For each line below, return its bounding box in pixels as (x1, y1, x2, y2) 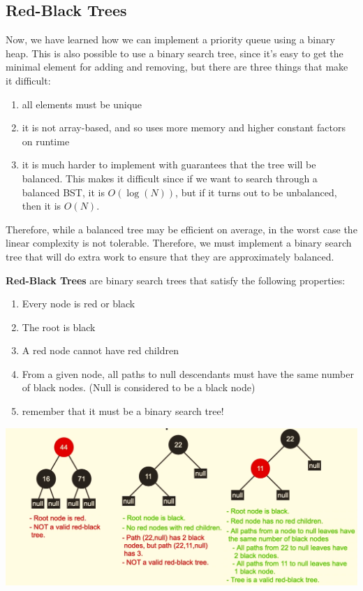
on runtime (22, 133, 70, 148)
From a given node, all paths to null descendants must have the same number (22, 366, 354, 381)
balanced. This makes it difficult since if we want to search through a (22, 170, 318, 185)
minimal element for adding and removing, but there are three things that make (6, 59, 348, 74)
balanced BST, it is (22, 184, 105, 199)
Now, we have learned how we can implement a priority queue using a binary (6, 32, 335, 47)
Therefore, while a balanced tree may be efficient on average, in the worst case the (6, 221, 357, 236)
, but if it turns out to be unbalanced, (175, 184, 337, 199)
